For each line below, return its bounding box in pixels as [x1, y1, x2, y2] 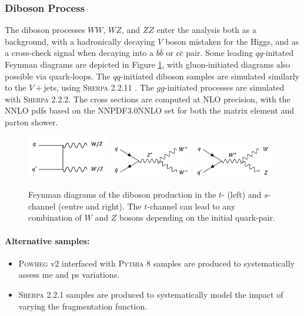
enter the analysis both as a [156, 24, 256, 36]
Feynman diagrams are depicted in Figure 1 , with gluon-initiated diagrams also [5, 58, 290, 70]
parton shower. [5, 115, 58, 128]
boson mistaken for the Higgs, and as [165, 35, 299, 47]
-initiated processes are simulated [164, 81, 285, 94]
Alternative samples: [5, 234, 90, 247]
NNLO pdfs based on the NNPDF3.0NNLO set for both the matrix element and [5, 104, 295, 117]
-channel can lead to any [147, 199, 236, 212]
